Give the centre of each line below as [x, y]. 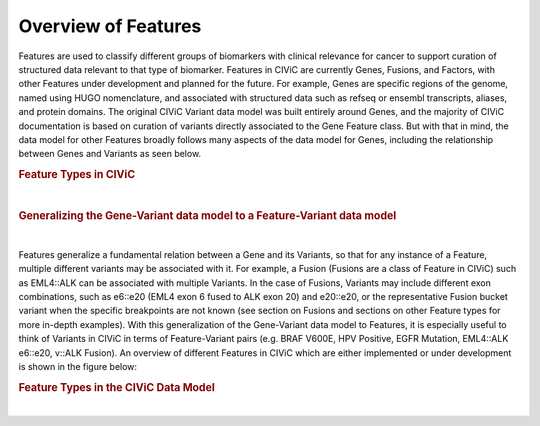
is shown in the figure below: [78, 366]
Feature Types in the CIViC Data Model [116, 387]
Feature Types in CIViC [77, 175]
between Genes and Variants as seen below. [110, 154]
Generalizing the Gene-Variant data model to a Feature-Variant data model [207, 216]
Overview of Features [110, 26]
